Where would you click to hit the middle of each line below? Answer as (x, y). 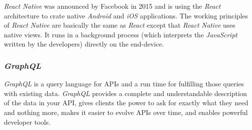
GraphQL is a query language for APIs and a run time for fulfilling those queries (124, 84)
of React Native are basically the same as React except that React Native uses (120, 25)
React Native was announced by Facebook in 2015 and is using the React (112, 6)
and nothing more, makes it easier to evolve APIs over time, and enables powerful (126, 112)
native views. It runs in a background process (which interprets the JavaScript (121, 34)
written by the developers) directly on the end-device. (84, 44)
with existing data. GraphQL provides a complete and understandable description (126, 93)
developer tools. (27, 122)
